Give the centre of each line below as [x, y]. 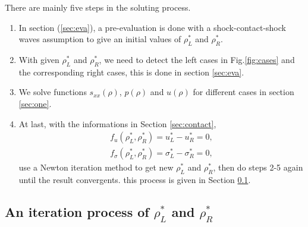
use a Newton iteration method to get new [96, 167]
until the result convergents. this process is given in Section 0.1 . [135, 180]
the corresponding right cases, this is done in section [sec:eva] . [131, 72]
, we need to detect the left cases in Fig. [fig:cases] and [197, 59]
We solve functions [53, 92]
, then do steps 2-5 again [258, 167]
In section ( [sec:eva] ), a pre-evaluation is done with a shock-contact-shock [152, 27]
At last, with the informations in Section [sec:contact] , [117, 123]
